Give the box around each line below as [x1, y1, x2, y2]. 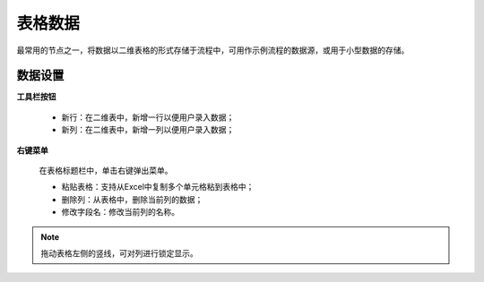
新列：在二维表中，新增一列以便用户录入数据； [61, 124, 235, 135]
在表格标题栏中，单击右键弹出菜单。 [39, 166, 173, 176]
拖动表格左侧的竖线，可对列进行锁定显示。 [40, 247, 198, 259]
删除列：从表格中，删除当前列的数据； [61, 193, 203, 205]
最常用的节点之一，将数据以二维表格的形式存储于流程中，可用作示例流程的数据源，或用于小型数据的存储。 [16, 45, 410, 56]
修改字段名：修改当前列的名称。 [61, 207, 179, 218]
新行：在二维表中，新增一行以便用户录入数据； [61, 112, 235, 123]
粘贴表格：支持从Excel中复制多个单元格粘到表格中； [61, 182, 255, 192]
